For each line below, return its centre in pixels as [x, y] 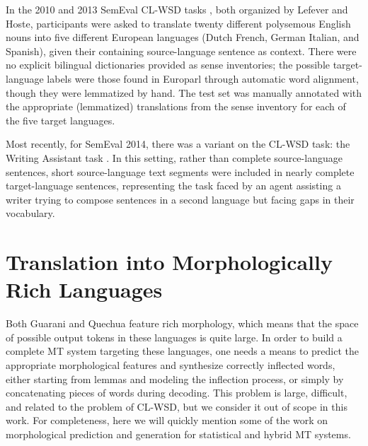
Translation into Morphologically [169, 262]
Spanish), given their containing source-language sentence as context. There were [181, 51]
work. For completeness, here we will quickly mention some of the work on [167, 420]
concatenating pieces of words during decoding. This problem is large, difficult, [177, 393]
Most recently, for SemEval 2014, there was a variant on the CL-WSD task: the [178, 144]
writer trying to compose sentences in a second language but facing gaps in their [180, 199]
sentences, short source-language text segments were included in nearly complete [180, 171]
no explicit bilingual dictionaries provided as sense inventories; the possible [168, 65]
